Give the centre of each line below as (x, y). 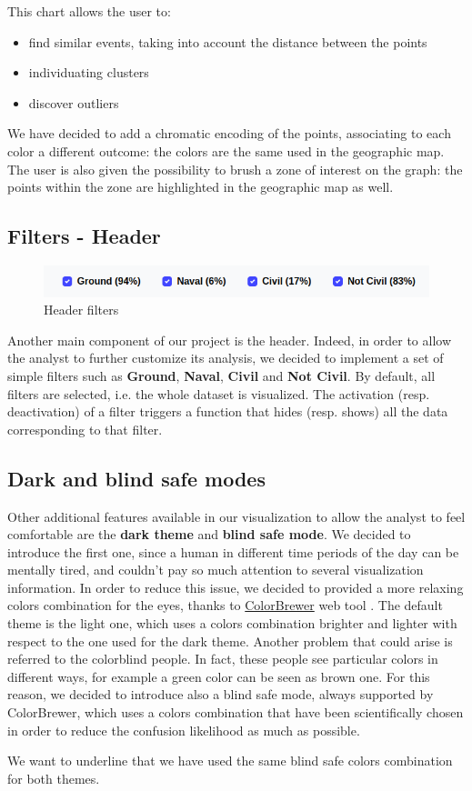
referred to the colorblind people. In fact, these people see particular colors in (223, 659)
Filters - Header (84, 236)
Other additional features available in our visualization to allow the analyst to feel (236, 516)
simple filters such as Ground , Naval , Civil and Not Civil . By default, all (221, 375)
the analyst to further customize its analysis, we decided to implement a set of (226, 358)
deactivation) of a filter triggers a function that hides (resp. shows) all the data (228, 411)
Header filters (81, 310)
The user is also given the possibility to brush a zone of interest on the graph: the (235, 169)
